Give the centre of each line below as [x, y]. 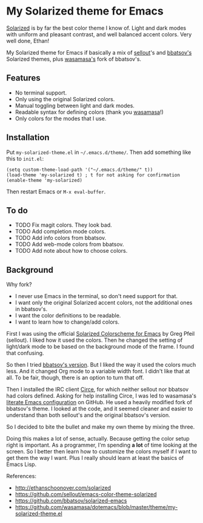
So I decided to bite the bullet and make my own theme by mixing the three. [101, 427]
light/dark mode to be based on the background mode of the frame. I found [100, 347]
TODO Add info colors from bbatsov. [61, 238]
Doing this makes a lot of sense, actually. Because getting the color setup [98, 439]
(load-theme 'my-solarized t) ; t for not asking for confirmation [93, 175]
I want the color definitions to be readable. [68, 316]
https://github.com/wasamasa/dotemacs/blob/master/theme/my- [96, 507]
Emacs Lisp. [22, 464]
